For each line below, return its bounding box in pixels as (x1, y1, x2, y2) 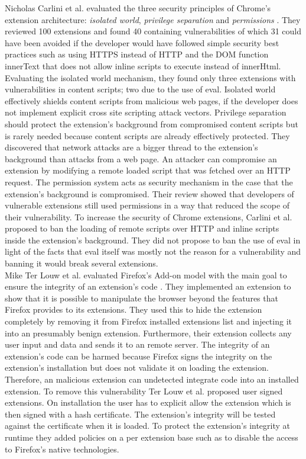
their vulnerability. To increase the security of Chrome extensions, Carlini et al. (5, 210, 292, 223)
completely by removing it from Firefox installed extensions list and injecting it (5, 315, 292, 328)
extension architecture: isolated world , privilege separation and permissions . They (5, 13, 301, 25)
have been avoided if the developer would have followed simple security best (5, 36, 279, 49)
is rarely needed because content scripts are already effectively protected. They (5, 129, 290, 142)
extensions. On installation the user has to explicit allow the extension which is (5, 396, 291, 409)
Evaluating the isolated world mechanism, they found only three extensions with (5, 71, 296, 84)
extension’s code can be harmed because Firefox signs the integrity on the (5, 349, 272, 362)
